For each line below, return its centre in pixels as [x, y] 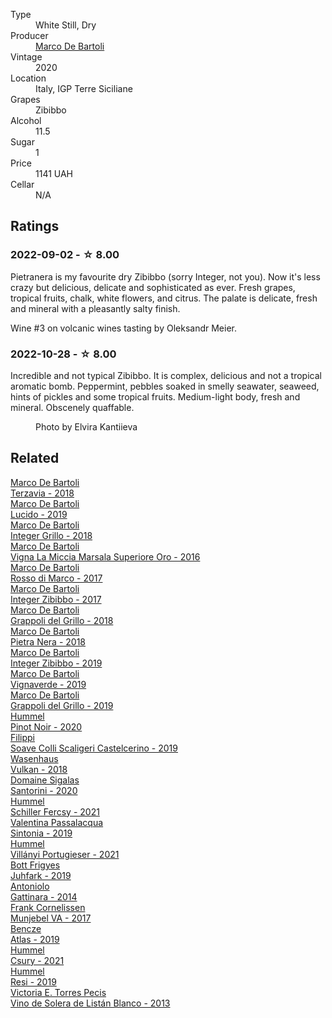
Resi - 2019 [33, 981]
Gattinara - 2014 [44, 896]
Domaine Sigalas [45, 780]
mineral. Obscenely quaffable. [72, 407]
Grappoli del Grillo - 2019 [62, 705]
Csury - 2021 [37, 960]
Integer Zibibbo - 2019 [56, 663]
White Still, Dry [66, 25]
